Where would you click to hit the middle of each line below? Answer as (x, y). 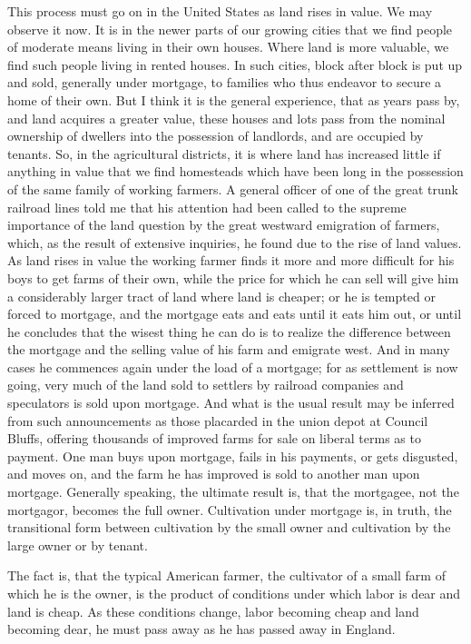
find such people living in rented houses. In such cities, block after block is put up (235, 64)
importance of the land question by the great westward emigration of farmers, (224, 225)
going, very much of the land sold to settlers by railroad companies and (206, 385)
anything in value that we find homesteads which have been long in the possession (235, 171)
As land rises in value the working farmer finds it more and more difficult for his (231, 260)
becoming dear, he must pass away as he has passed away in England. (201, 629)
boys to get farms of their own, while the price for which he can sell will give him (233, 277)
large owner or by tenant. (78, 545)
